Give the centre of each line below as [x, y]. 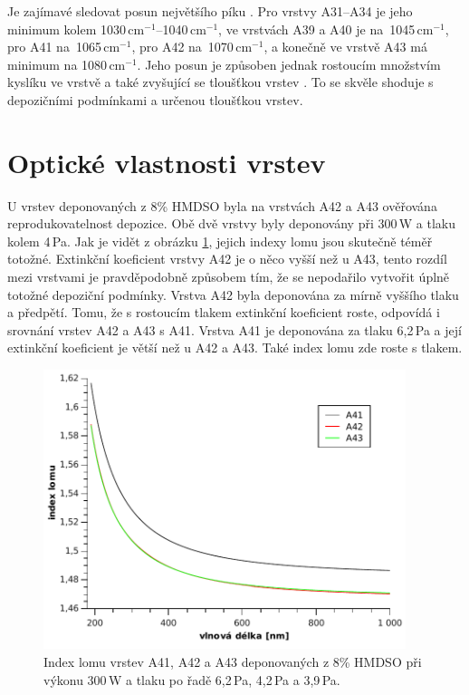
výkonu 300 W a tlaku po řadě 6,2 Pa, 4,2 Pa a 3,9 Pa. [192, 679]
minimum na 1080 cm [67, 64]
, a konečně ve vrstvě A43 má [345, 47]
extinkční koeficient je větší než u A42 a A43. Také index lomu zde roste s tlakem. [235, 347]
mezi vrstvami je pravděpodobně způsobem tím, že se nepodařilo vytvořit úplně [229, 277]
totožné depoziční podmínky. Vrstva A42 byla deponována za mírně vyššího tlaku [233, 294]
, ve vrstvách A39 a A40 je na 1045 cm [326, 29]
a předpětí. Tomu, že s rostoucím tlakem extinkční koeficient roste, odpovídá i [224, 312]
